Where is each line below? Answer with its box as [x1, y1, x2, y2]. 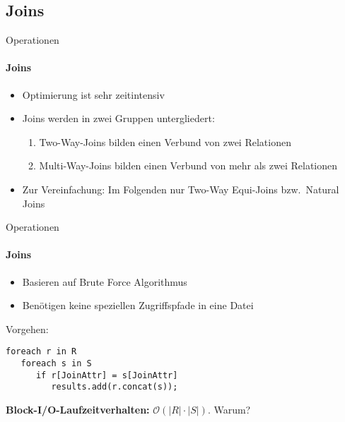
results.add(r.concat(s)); [51, 382, 178, 392]
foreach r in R [6, 346, 77, 357]
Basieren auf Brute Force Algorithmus [22, 274, 187, 289]
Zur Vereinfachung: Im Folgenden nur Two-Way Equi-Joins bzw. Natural [22, 181, 339, 196]
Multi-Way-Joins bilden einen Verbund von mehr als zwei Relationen [39, 158, 338, 173]
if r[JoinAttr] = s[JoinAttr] [35, 370, 178, 380]
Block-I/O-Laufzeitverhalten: [6, 402, 150, 416]
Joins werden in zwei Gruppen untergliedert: [22, 111, 215, 126]
